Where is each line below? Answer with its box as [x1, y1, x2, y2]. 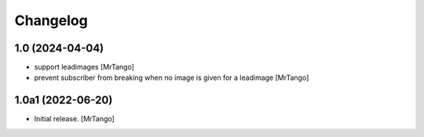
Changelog [14, 12, 88, 29]
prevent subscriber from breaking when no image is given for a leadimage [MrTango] [34, 73, 309, 82]
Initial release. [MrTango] [34, 114, 115, 124]
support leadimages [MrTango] [34, 63, 135, 72]
